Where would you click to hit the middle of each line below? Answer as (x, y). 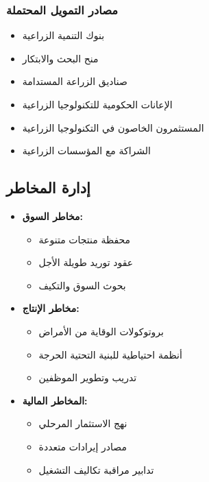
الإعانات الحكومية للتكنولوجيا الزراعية (97, 104)
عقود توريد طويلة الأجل (86, 262)
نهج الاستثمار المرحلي (83, 423)
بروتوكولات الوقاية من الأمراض (101, 331)
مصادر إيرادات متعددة (83, 446)
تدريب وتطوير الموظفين (88, 377)
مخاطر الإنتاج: (51, 308)
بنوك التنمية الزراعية (63, 35)
